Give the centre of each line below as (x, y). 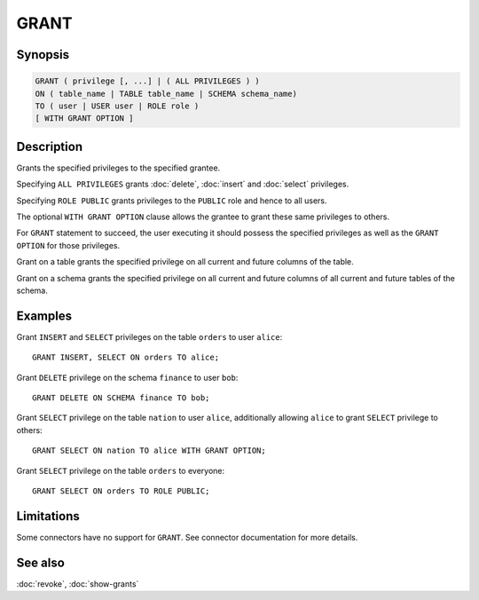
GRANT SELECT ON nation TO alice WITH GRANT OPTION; (149, 451)
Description (50, 146)
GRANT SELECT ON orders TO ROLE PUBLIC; (121, 491)
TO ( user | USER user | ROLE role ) (117, 106)
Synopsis (43, 55)
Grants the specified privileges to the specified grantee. (118, 168)
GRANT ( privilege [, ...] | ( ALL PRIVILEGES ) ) (148, 81)
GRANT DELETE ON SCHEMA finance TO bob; (121, 398)
